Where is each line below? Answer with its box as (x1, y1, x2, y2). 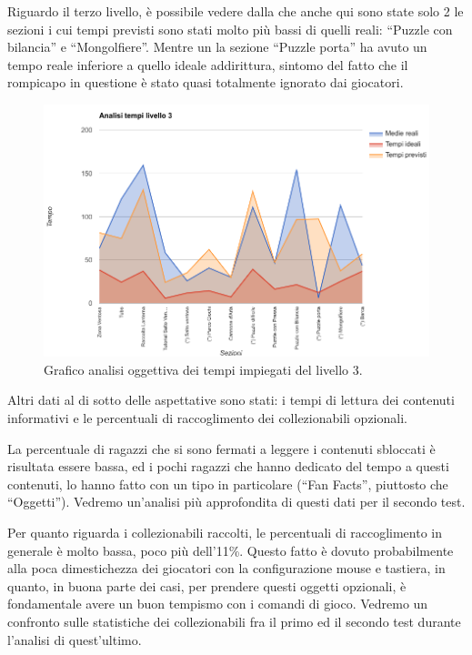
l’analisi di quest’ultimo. (7, 630, 142, 649)
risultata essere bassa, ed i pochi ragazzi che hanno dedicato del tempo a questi (7, 457, 449, 476)
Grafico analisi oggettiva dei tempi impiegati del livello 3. (44, 359, 363, 378)
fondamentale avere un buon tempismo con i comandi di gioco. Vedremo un (7, 594, 428, 613)
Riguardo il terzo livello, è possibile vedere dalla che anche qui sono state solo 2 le (7, 2, 464, 20)
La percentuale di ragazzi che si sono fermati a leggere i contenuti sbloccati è (7, 438, 436, 458)
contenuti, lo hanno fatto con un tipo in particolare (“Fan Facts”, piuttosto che (7, 474, 448, 493)
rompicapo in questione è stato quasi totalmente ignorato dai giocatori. (7, 73, 404, 92)
